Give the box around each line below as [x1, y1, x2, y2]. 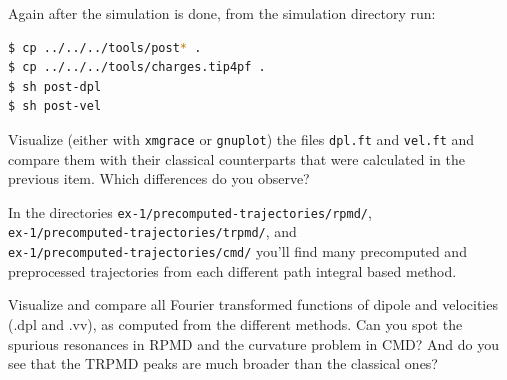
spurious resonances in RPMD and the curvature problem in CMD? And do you [8, 333, 499, 354]
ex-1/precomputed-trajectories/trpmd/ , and [8, 221, 297, 242]
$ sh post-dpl [8, 79, 102, 94]
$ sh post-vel [8, 99, 102, 114]
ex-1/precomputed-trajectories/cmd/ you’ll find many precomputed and [8, 241, 467, 262]
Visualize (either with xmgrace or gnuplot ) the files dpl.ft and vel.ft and [8, 128, 475, 149]
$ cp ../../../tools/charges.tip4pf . [8, 60, 266, 75]
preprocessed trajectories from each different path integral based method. [8, 260, 457, 281]
